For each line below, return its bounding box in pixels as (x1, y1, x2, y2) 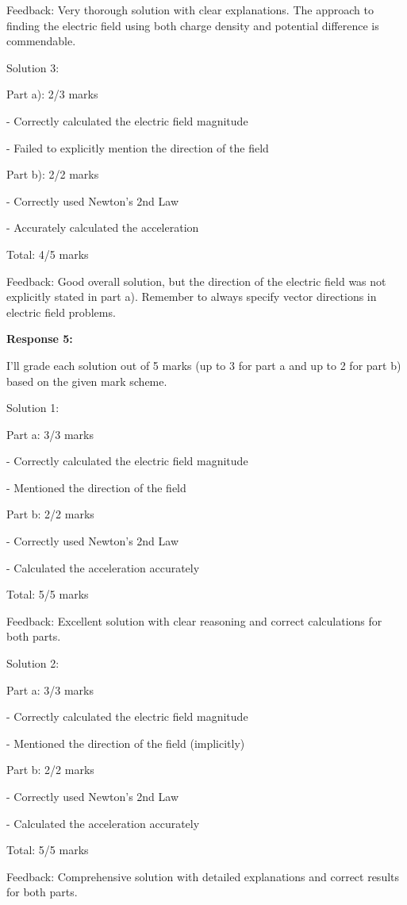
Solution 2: (6, 655, 60, 672)
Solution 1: (6, 399, 60, 416)
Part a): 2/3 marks (6, 86, 98, 102)
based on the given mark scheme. (6, 372, 167, 389)
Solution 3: (6, 59, 60, 75)
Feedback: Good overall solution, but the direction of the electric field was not (6, 272, 386, 289)
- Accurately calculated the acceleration (6, 219, 199, 236)
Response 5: (6, 330, 73, 347)
